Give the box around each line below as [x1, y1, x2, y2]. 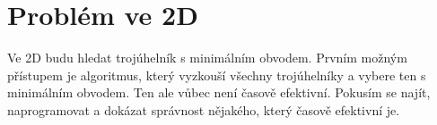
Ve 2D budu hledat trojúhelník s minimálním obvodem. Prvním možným [7, 48, 407, 67]
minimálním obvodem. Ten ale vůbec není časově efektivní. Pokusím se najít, [7, 83, 431, 102]
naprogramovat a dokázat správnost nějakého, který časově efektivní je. [7, 100, 400, 119]
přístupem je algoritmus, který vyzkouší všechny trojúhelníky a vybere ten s [7, 65, 426, 84]
